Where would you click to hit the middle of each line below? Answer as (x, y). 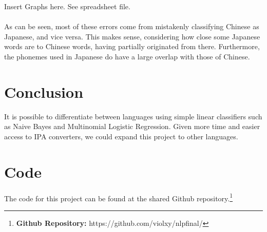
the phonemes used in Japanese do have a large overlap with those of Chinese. (127, 56)
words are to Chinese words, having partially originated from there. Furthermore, (132, 46)
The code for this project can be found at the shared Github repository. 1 (119, 197)
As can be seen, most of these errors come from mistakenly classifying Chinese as (132, 26)
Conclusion (44, 91)
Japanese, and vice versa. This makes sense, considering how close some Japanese (132, 36)
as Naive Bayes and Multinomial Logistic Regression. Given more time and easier (132, 126)
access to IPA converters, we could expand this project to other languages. (121, 136)
